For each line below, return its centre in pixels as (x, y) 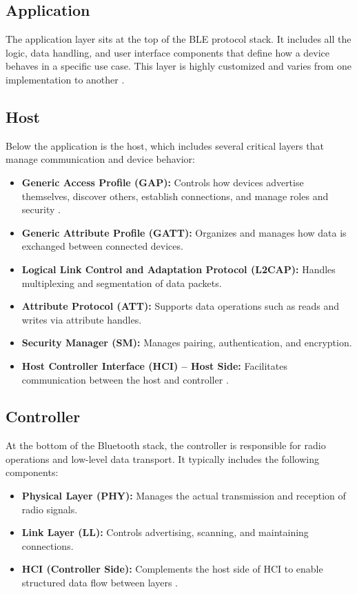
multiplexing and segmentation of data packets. (122, 283)
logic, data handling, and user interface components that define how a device (168, 52)
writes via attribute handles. (82, 319)
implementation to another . (65, 79)
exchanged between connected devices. (102, 246)
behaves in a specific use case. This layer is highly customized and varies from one (178, 66)
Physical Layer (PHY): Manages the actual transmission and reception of (184, 496)
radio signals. (50, 509)
